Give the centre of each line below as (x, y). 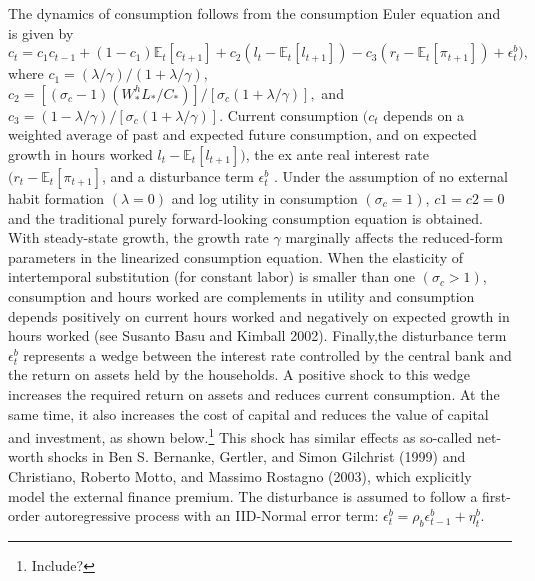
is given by (41, 32)
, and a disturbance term (178, 175)
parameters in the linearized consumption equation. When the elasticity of (235, 256)
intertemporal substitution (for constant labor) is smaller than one (212, 276)
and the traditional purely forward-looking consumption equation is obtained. (245, 217)
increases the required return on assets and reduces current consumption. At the (254, 393)
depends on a (423, 114)
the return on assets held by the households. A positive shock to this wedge (239, 374)
